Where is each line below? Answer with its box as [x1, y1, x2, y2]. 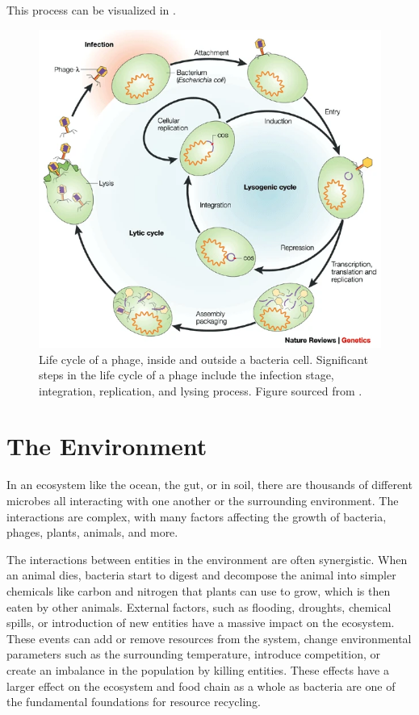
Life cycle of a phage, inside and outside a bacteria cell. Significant [39, 350, 368, 367]
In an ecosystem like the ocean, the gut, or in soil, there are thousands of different [6, 476, 413, 493]
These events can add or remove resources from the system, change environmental [6, 629, 412, 646]
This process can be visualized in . [6, 2, 176, 18]
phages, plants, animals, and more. [6, 524, 178, 541]
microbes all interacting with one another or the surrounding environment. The [6, 492, 399, 508]
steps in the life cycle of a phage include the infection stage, [39, 366, 334, 383]
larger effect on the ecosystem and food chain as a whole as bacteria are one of [6, 677, 396, 694]
